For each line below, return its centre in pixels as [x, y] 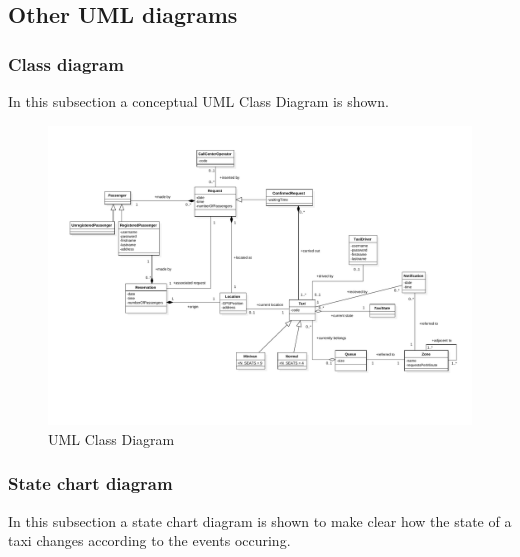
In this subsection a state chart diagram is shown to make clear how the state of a [260, 520]
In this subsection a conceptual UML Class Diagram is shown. [198, 101]
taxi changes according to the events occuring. [149, 540]
